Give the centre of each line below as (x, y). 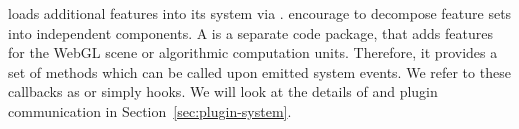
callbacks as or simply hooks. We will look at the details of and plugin (223, 91)
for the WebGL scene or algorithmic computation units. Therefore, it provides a (253, 52)
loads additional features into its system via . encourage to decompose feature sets (260, 13)
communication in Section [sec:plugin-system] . (150, 110)
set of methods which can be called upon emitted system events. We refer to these (259, 71)
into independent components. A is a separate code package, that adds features (251, 32)
